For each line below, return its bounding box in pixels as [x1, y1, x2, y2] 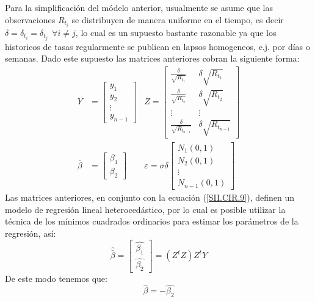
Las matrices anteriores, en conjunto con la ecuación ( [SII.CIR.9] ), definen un [5, 191, 295, 204]
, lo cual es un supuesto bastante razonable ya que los [75, 26, 277, 38]
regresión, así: [5, 226, 56, 239]
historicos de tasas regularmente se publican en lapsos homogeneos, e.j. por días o [5, 40, 310, 52]
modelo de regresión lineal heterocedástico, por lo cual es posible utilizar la [5, 203, 286, 215]
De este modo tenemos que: [5, 271, 107, 284]
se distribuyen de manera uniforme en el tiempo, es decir [71, 13, 284, 26]
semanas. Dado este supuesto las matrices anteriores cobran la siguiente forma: [5, 52, 300, 65]
